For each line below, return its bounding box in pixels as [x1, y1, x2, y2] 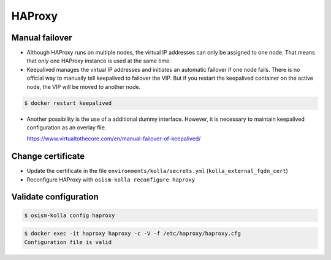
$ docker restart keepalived [24, 99, 112, 107]
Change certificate [11, 151, 85, 162]
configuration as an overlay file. [26, 123, 107, 131]
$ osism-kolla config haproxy [24, 212, 115, 219]
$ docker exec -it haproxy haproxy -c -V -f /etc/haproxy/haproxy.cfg [24, 230, 242, 237]
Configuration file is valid [24, 239, 112, 245]
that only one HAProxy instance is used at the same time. [26, 57, 171, 64]
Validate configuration [11, 192, 99, 202]
